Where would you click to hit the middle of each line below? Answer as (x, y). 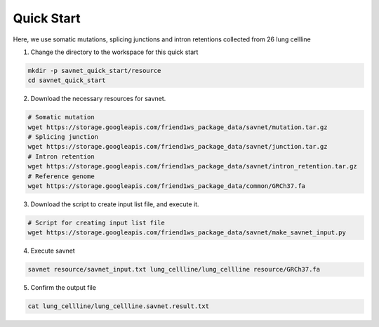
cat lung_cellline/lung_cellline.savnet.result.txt (119, 306)
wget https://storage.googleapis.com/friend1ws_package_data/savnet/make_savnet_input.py (187, 233)
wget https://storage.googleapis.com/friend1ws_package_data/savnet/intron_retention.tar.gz (192, 166)
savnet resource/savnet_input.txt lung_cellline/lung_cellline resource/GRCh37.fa (174, 269)
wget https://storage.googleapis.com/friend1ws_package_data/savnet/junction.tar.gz (178, 147)
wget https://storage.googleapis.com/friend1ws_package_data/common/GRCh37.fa (166, 186)
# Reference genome (61, 176)
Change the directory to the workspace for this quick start (114, 52)
